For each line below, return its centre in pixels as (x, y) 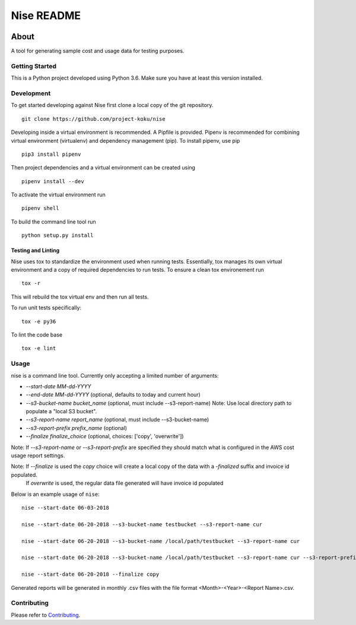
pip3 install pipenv (51, 154)
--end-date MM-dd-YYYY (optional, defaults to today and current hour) (113, 395)
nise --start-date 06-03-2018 (66, 508)
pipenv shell (40, 208)
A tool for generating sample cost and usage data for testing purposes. (98, 51)
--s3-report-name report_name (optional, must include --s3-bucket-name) (117, 420)
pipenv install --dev (53, 181)
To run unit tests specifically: (46, 308)
